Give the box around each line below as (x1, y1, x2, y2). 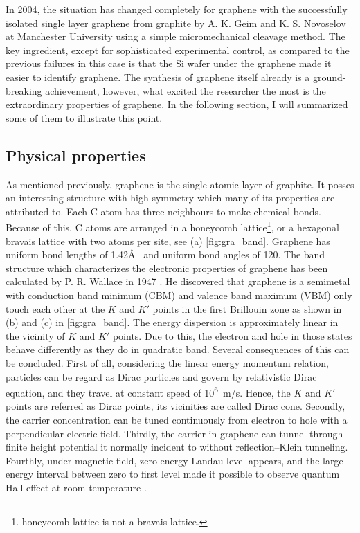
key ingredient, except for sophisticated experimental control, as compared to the (6, 42, 350, 57)
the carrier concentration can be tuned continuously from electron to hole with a (6, 412, 348, 426)
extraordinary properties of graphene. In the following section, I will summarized (6, 97, 348, 111)
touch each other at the (6, 301, 105, 316)
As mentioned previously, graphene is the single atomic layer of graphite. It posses (6, 177, 354, 191)
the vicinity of (6, 328, 65, 343)
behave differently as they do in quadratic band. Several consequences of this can (6, 342, 350, 356)
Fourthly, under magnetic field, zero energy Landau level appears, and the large (6, 453, 343, 467)
